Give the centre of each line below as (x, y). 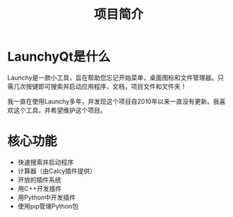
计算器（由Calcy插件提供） (57, 170)
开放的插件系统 (39, 180)
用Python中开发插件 (47, 197)
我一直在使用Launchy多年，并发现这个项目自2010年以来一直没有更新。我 (114, 101)
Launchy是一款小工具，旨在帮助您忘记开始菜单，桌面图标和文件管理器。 (113, 77)
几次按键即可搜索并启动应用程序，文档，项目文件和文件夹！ (100, 86)
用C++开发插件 (40, 188)
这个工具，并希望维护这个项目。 (60, 110)
